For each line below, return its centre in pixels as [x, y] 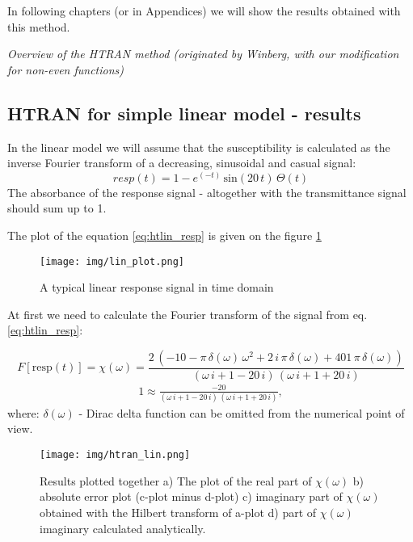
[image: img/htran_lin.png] [115, 455]
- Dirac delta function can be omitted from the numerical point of [242, 412]
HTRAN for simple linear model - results [184, 113]
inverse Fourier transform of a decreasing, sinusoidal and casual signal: [182, 163]
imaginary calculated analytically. [123, 528]
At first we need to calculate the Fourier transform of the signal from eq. [188, 314]
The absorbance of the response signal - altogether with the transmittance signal [207, 192]
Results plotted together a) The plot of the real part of [176, 480]
